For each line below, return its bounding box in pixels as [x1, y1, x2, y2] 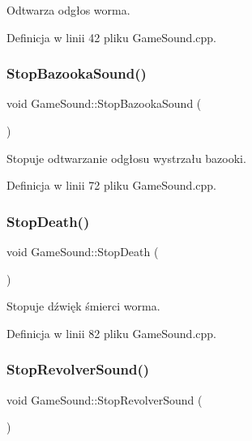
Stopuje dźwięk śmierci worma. [6, 298, 160, 315]
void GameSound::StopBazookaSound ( [6, 95, 202, 112]
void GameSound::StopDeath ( [6, 243, 159, 259]
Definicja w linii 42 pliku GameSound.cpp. [6, 28, 216, 45]
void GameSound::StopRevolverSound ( [6, 391, 203, 408]
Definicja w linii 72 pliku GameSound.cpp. [6, 177, 216, 194]
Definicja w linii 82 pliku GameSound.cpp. [6, 324, 216, 341]
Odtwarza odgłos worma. [6, 2, 130, 18]
